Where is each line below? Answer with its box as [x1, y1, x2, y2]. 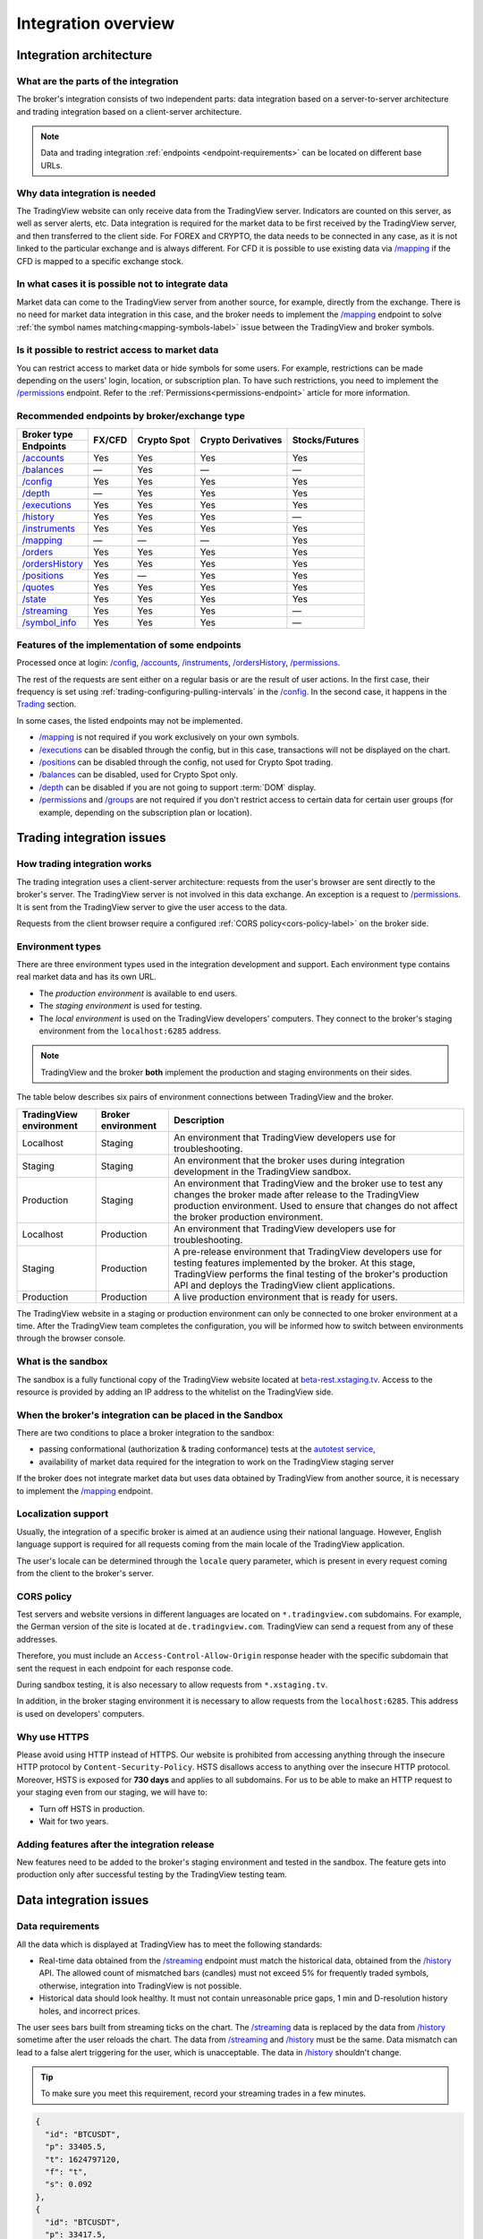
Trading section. [16, 699, 77, 709]
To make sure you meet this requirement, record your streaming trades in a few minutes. [40, 2088, 367, 2099]
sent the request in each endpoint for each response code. [16, 1662, 233, 1674]
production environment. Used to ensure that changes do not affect [173, 1199, 458, 1212]
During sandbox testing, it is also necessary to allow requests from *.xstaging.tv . [16, 1679, 328, 1690]
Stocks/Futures [292, 434, 360, 447]
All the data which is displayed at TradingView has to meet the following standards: [16, 1939, 323, 1950]
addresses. [16, 1634, 58, 1644]
